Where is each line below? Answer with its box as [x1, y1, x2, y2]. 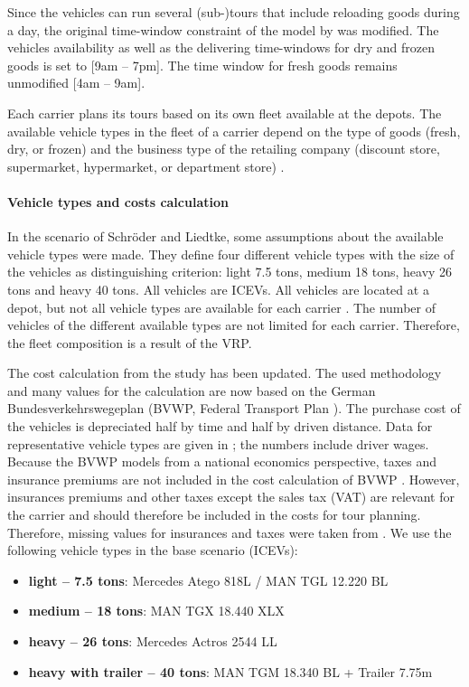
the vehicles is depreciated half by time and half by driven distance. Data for [7, 417, 433, 436]
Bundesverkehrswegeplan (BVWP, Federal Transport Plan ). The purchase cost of [7, 399, 461, 418]
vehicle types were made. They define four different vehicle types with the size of [7, 244, 455, 263]
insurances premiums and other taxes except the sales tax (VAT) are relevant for [7, 487, 455, 506]
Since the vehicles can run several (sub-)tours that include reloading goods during [7, 3, 460, 21]
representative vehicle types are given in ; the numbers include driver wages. [7, 434, 429, 453]
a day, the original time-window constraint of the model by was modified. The [7, 20, 439, 39]
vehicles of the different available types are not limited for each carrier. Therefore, [7, 315, 460, 334]
